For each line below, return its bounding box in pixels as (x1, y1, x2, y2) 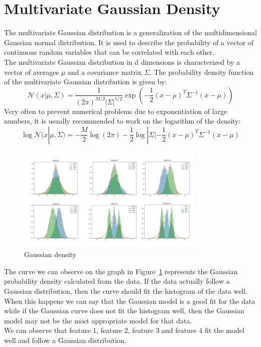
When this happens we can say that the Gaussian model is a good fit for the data (4, 295, 255, 306)
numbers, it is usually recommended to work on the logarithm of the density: (4, 115, 241, 126)
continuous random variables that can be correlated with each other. (4, 47, 215, 57)
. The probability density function (149, 66, 254, 77)
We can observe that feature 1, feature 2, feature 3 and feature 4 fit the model (4, 325, 244, 335)
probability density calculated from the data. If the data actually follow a (4, 276, 230, 286)
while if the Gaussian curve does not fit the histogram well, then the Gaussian (4, 305, 244, 316)
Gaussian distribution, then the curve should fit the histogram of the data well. (4, 285, 248, 296)
